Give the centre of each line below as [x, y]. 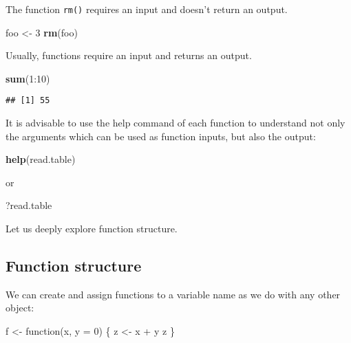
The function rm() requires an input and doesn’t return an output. [147, 9]
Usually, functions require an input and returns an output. [129, 55]
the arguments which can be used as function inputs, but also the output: [161, 136]
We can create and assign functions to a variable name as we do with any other [173, 294]
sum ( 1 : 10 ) [28, 78]
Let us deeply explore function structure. [92, 229]
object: [20, 308]
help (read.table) [41, 159]
